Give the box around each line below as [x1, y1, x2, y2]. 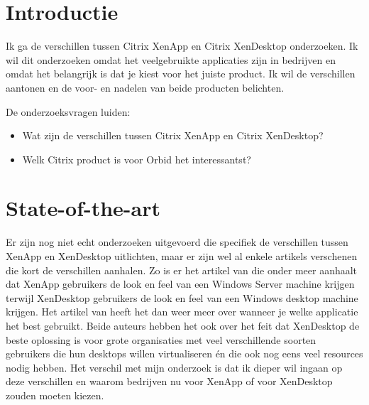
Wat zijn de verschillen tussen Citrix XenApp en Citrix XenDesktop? [22, 128, 324, 143]
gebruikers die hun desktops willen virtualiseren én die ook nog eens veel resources [6, 346, 363, 361]
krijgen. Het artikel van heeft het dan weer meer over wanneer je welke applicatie [6, 304, 358, 319]
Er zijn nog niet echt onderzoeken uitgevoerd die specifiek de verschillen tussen [6, 234, 348, 249]
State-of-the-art [6, 193, 161, 222]
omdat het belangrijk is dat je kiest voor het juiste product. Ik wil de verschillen [6, 66, 356, 81]
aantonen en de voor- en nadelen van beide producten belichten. [6, 80, 285, 94]
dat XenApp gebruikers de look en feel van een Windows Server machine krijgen [6, 276, 355, 291]
